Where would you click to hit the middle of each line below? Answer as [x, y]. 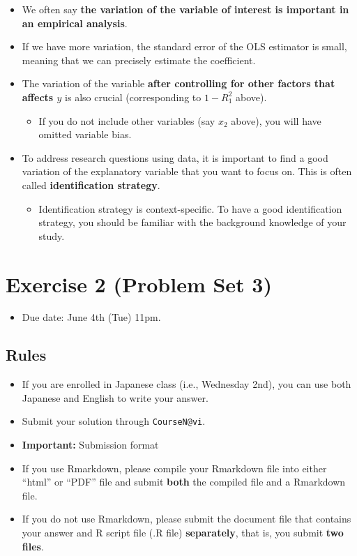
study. [52, 235]
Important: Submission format [90, 445]
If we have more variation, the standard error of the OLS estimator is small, [184, 46]
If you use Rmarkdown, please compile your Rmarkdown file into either [174, 468]
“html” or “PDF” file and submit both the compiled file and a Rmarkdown [184, 482]
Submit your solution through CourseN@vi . [114, 421]
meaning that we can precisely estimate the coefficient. [139, 60]
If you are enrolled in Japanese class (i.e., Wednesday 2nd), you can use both [187, 384]
